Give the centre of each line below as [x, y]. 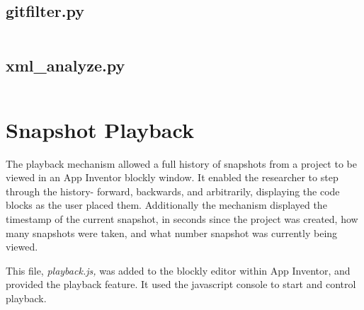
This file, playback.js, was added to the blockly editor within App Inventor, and [178, 270]
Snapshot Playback [100, 129]
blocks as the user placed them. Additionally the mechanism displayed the [166, 205]
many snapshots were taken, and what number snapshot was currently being [172, 232]
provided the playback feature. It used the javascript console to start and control [181, 284]
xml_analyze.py [66, 65]
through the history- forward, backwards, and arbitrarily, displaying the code [173, 191]
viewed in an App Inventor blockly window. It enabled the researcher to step [172, 177]
